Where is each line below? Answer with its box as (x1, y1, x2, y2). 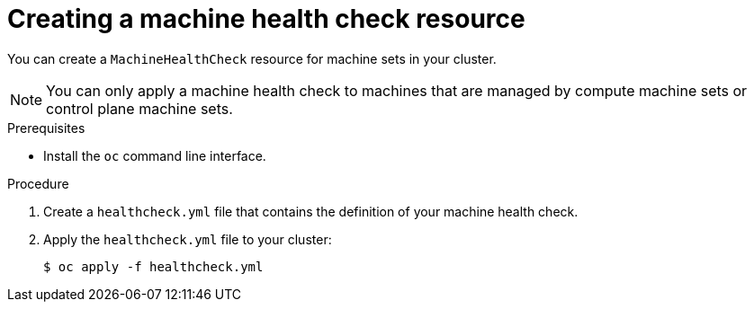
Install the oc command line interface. (43, 147, 266, 163)
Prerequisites (7, 119, 85, 136)
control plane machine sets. (46, 99, 233, 118)
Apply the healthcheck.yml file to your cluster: (43, 231, 332, 247)
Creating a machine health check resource (7, 4, 525, 34)
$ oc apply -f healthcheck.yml (43, 259, 264, 274)
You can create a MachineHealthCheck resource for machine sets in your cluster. (7, 50, 497, 66)
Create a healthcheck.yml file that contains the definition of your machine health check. (43, 203, 579, 219)
